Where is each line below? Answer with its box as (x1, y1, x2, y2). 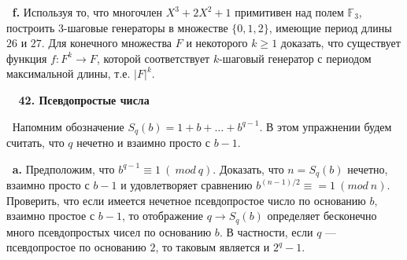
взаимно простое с (6, 207, 95, 224)
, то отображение (121, 207, 204, 224)
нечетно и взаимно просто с (76, 134, 210, 151)
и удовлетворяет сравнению (120, 177, 253, 193)
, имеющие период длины (268, 19, 392, 35)
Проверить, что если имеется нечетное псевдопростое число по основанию (6, 192, 366, 208)
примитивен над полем (235, 4, 344, 20)
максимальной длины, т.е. (6, 65, 131, 82)
